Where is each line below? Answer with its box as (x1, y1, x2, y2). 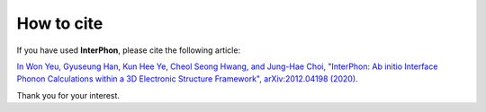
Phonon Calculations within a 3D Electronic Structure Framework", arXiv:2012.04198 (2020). (16, 73, 359, 84)
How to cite (16, 13, 103, 33)
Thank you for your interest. (16, 90, 121, 100)
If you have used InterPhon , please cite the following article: (16, 45, 241, 56)
